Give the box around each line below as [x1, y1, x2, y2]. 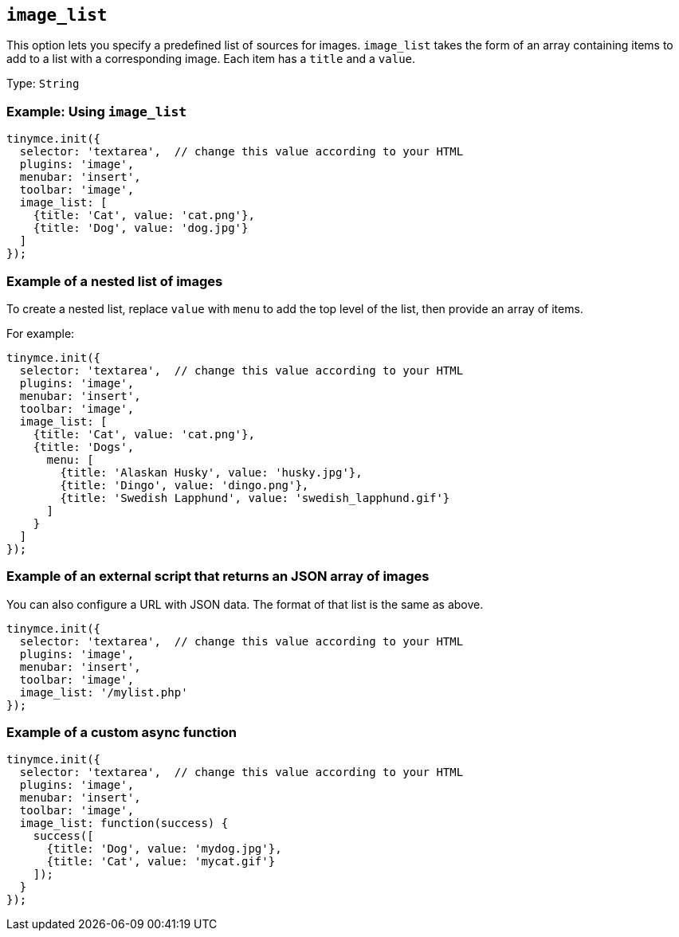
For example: [6, 326, 75, 340]
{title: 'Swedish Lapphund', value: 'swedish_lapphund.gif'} [60, 491, 450, 504]
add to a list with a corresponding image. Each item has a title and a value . [6, 52, 416, 66]
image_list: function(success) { [19, 817, 229, 830]
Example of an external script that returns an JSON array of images [6, 568, 430, 585]
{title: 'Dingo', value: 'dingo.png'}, [60, 478, 309, 492]
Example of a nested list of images [6, 272, 223, 289]
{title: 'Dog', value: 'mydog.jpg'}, [46, 842, 282, 856]
